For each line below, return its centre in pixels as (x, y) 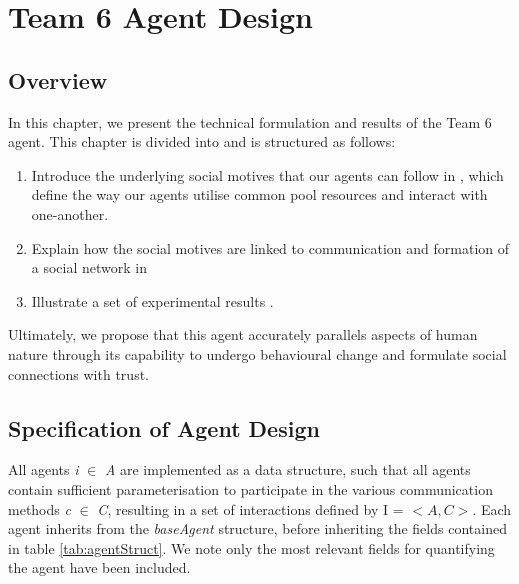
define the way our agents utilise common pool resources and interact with (259, 194)
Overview (58, 79)
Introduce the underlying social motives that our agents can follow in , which (267, 174)
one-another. (70, 213)
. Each (492, 508)
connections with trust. (78, 373)
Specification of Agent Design (164, 427)
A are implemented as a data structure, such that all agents (287, 469)
